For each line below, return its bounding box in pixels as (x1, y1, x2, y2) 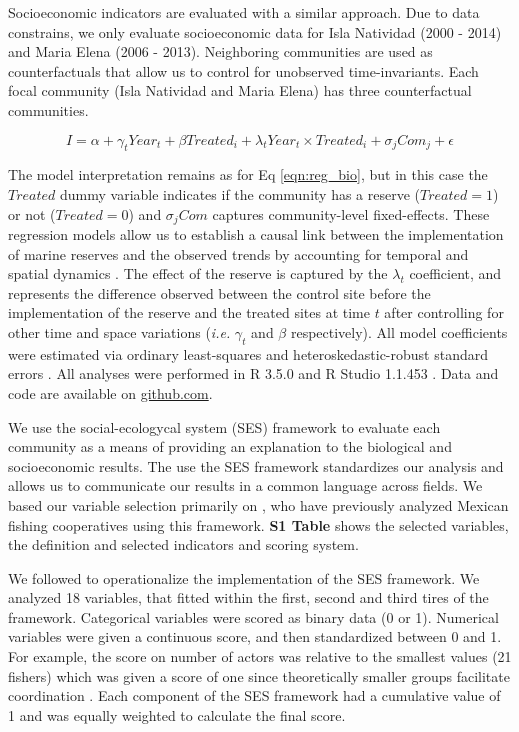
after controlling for (384, 302, 504, 323)
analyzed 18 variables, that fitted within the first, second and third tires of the (8, 587, 489, 608)
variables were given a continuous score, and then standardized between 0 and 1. (8, 626, 502, 647)
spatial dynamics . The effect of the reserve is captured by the (8, 263, 388, 284)
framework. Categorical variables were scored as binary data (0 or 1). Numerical (8, 606, 499, 627)
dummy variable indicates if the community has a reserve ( (59, 183, 421, 204)
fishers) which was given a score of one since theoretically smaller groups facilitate (8, 665, 510, 686)
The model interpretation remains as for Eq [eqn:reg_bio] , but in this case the (8, 164, 488, 185)
